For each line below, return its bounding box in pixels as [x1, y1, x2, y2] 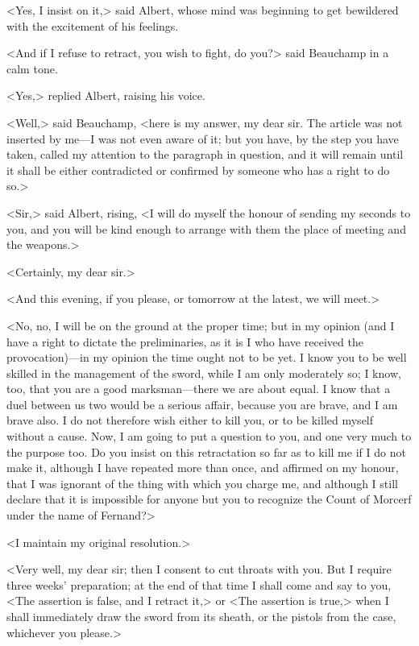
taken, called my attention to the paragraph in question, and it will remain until [6, 146, 404, 163]
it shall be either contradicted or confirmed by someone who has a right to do [6, 161, 390, 178]
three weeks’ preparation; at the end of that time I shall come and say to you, [6, 576, 392, 593]
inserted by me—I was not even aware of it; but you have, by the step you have [6, 130, 399, 147]
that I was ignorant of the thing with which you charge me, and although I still [6, 474, 398, 491]
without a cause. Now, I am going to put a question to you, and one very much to [6, 428, 412, 445]
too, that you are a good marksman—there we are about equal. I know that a [6, 380, 391, 397]
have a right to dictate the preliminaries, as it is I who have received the [6, 333, 363, 350]
